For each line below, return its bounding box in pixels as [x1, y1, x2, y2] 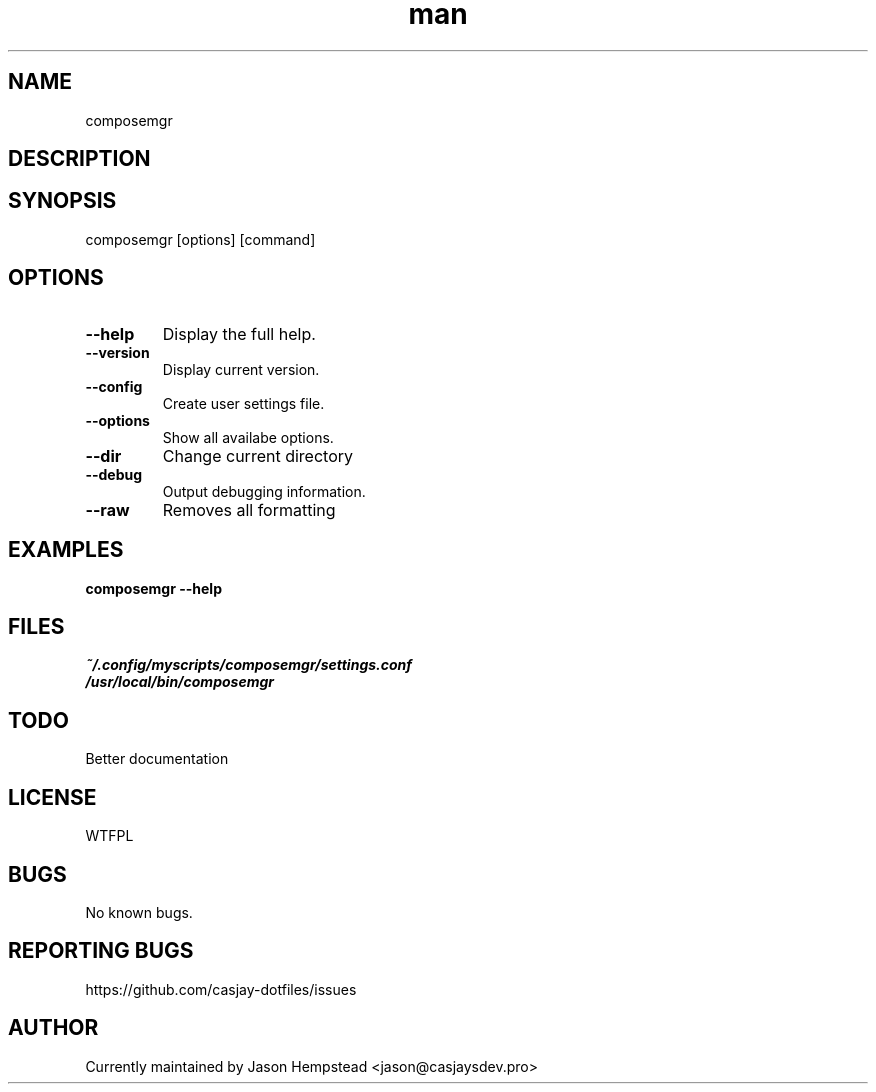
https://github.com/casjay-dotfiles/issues [85, 980, 357, 998]
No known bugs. [85, 903, 193, 921]
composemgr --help [85, 579, 222, 597]
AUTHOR [8, 1015, 99, 1041]
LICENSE [8, 784, 97, 810]
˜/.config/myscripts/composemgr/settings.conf [85, 656, 413, 674]
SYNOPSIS [8, 188, 117, 214]
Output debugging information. [162, 482, 366, 500]
